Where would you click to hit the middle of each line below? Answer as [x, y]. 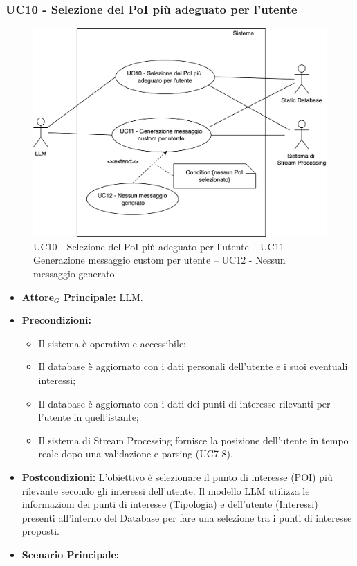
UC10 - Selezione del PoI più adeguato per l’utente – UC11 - [162, 246]
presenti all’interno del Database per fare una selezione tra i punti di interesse [187, 517]
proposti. [40, 531]
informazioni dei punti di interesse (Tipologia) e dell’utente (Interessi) [170, 504]
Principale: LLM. [103, 296]
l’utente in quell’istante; [89, 417]
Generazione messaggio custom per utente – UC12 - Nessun [159, 260]
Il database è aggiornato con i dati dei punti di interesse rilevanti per [184, 403]
